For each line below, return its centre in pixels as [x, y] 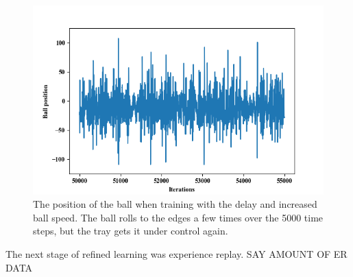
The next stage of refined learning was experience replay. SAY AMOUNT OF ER [176, 253]
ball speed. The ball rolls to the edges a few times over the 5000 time [178, 217]
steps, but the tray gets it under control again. [131, 231]
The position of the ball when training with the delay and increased [175, 204]
